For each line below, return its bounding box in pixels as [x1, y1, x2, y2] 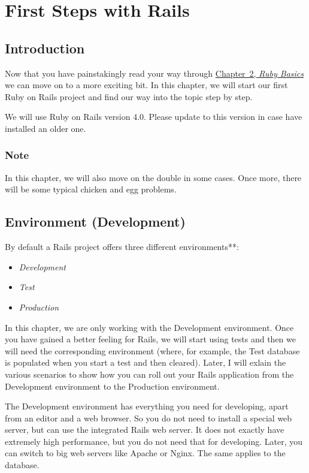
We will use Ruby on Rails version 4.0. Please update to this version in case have [5, 110, 302, 123]
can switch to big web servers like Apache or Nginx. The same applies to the [5, 447, 286, 459]
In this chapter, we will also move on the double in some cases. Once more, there [5, 171, 302, 183]
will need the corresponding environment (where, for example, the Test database [5, 344, 300, 357]
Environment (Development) [5, 212, 186, 231]
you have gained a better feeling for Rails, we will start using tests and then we [5, 333, 296, 345]
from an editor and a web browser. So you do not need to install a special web [5, 411, 292, 424]
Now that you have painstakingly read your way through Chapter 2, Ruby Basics [5, 67, 304, 79]
